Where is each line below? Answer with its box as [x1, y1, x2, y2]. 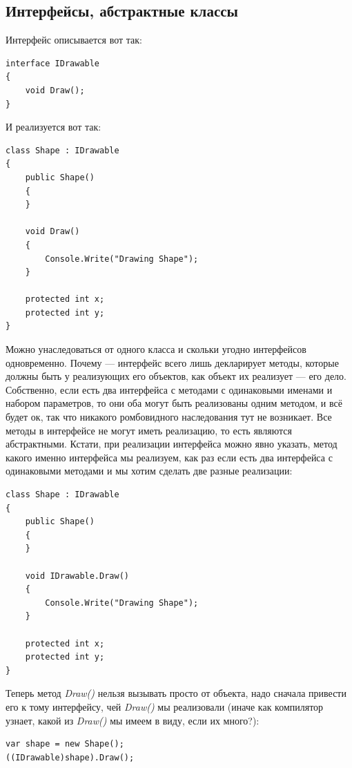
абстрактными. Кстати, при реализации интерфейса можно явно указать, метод [6, 436, 338, 451]
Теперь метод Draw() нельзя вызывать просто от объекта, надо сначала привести [6, 686, 346, 700]
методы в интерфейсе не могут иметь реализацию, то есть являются [6, 423, 292, 437]
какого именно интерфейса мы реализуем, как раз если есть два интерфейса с [6, 450, 333, 464]
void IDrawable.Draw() [25, 570, 129, 581]
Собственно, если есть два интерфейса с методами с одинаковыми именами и [6, 382, 333, 396]
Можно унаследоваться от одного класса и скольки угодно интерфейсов [6, 342, 306, 356]
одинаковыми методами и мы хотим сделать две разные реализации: [6, 463, 293, 478]
